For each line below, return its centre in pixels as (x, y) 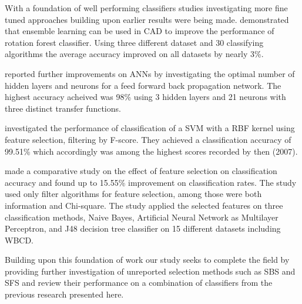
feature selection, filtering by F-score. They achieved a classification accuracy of (148, 139)
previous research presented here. (64, 294)
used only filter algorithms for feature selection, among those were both (133, 194)
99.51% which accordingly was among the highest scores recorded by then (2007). (151, 151)
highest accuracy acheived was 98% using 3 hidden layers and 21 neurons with (145, 97)
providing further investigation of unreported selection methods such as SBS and (150, 271)
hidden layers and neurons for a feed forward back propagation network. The (143, 85)
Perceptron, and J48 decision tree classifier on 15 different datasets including (143, 228)
